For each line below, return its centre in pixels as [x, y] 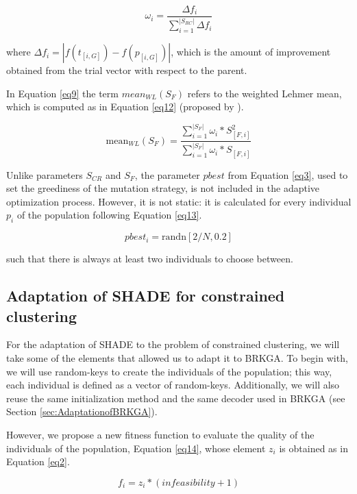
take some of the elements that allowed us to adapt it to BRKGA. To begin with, [177, 357]
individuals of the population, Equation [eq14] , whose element [136, 448]
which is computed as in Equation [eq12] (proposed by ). [125, 107]
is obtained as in [313, 448]
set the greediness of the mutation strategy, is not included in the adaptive [163, 188]
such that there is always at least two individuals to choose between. [150, 259]
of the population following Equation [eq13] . [109, 215]
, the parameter [167, 174]
